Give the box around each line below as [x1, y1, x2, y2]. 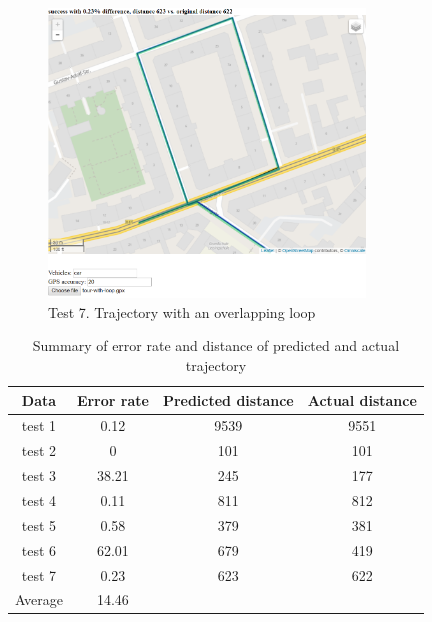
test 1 [21, 415, 57, 436]
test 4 [21, 490, 57, 510]
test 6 [21, 539, 57, 560]
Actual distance [307, 389, 417, 410]
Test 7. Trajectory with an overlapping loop [48, 301, 316, 322]
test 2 [21, 440, 57, 461]
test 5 [21, 514, 57, 535]
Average [15, 589, 63, 610]
